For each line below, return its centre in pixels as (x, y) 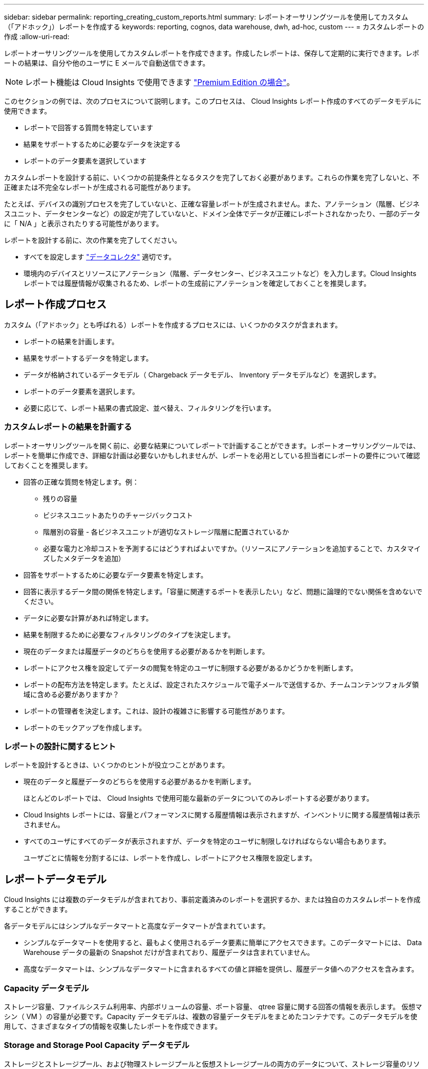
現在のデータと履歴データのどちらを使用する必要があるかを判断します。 (139, 782)
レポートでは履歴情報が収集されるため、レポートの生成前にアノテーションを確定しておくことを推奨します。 (197, 283)
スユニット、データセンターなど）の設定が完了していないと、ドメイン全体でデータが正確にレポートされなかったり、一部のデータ (212, 214)
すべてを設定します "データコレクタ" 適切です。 (100, 257)
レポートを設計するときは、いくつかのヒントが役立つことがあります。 (117, 765)
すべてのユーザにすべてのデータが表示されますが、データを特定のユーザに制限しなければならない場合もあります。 (207, 841)
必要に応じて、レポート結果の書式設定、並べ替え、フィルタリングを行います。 (150, 408)
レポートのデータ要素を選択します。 (81, 391)
